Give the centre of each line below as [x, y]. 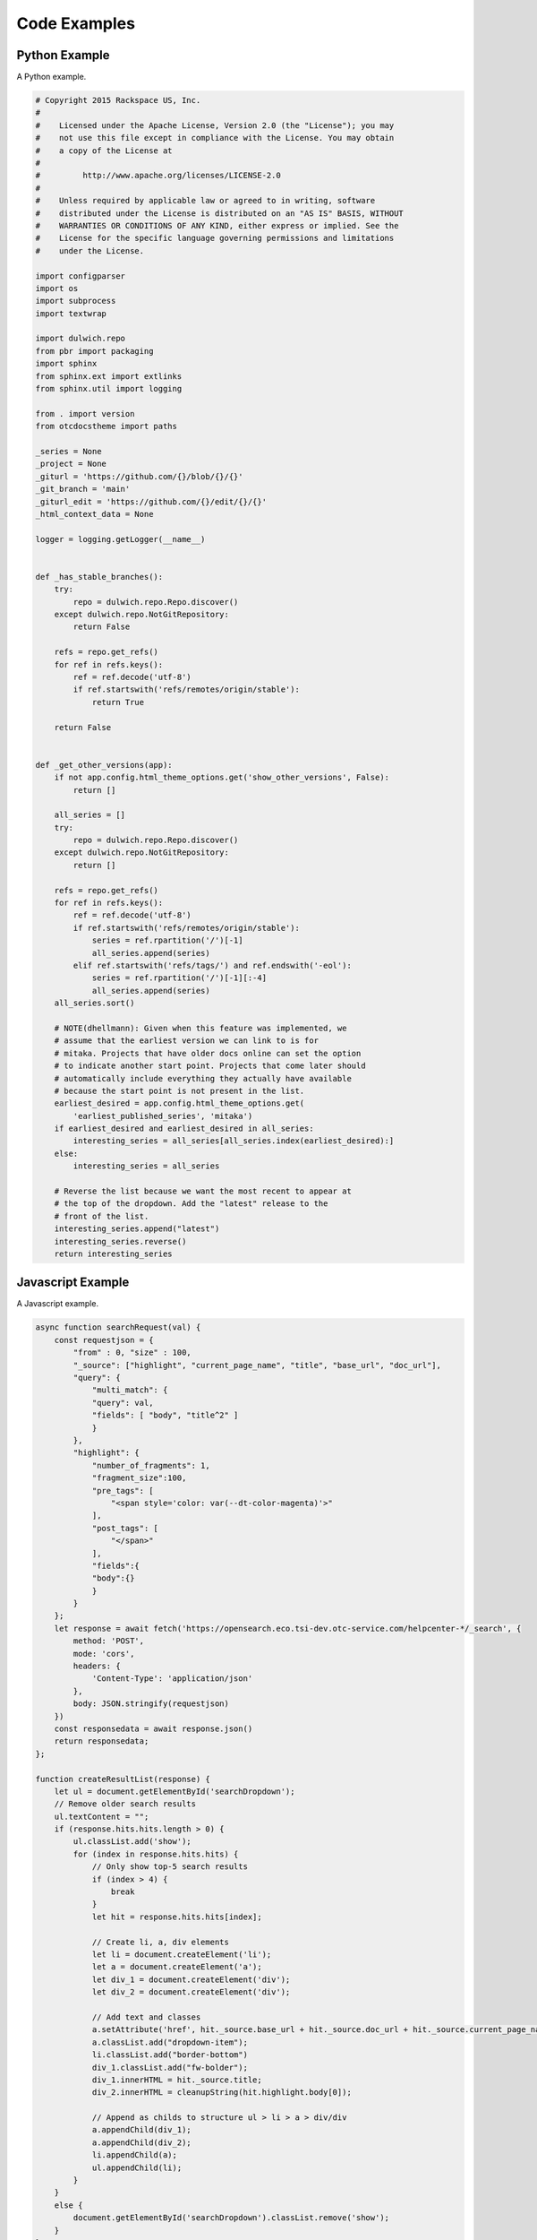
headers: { [97, 1666]
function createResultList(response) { [123, 1779]
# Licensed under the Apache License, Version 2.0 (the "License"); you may [215, 125]
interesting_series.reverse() [120, 1241]
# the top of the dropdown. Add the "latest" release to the [191, 1204]
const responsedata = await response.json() [153, 1728]
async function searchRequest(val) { [118, 1327]
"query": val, [123, 1403]
